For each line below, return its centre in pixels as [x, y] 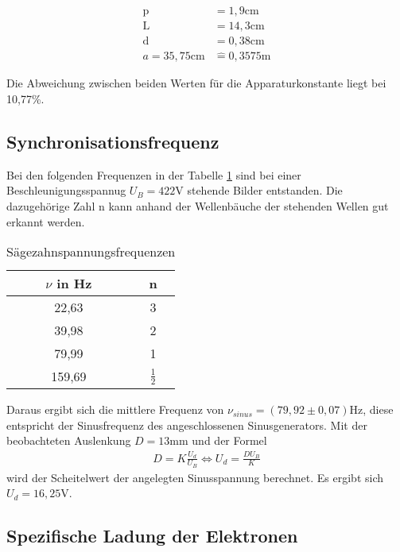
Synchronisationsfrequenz [113, 141]
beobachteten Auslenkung [69, 440]
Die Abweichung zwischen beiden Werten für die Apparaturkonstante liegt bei [196, 83]
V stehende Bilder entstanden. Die [259, 190]
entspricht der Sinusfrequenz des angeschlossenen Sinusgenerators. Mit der [187, 425]
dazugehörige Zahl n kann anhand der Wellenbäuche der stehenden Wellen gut [198, 205]
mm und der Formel [218, 440]
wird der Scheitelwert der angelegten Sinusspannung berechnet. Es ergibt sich [195, 477]
